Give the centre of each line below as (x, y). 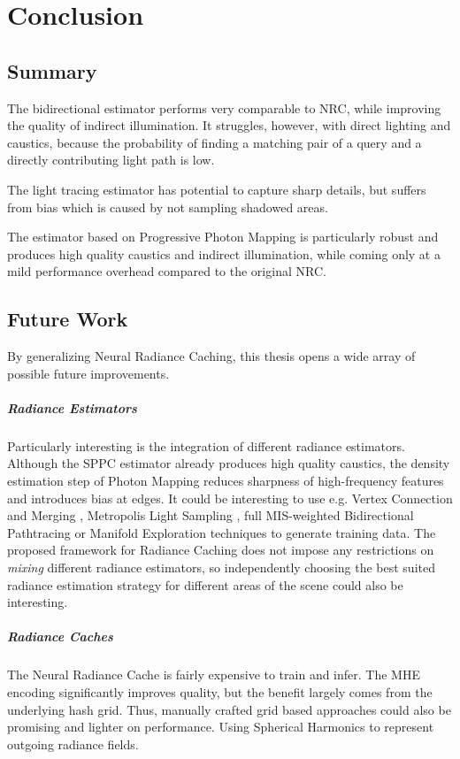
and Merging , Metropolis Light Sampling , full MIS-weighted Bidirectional (211, 515)
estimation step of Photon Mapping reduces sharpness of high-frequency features (226, 481)
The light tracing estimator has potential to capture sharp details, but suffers (217, 189)
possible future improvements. (88, 373)
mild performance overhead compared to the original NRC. (167, 271)
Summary (52, 70)
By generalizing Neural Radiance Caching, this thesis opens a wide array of (211, 356)
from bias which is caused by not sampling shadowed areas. (168, 207)
